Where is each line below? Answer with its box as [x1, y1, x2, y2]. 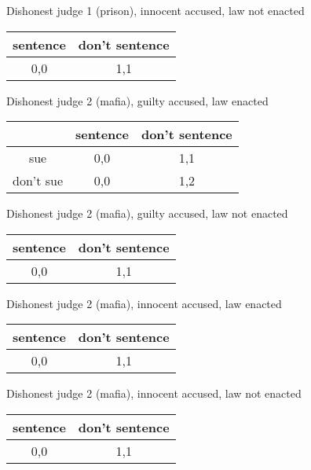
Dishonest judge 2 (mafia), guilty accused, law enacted [6, 92, 269, 108]
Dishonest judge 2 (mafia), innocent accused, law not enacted [6, 385, 302, 402]
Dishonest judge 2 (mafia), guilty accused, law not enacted [6, 205, 288, 222]
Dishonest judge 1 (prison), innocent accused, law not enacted [6, 2, 305, 18]
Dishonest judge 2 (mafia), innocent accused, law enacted [6, 295, 282, 311]
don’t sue [13, 171, 64, 190]
